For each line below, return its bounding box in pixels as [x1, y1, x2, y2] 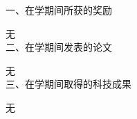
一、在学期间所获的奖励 [6, 3, 112, 17]
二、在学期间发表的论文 [6, 40, 112, 54]
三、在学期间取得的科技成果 [6, 77, 131, 91]
